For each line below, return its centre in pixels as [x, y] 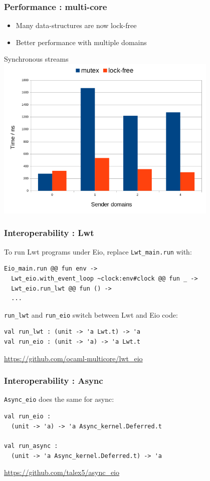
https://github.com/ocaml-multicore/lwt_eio [73, 358]
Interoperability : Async [54, 381]
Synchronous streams [36, 59]
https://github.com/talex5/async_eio [62, 472]
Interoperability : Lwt [49, 233]
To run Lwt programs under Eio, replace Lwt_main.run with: [98, 251]
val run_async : [31, 446]
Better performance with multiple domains [81, 42]
